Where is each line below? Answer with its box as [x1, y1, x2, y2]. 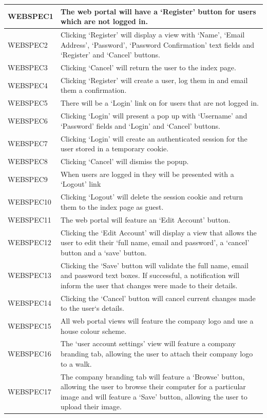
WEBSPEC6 [8, 115, 48, 126]
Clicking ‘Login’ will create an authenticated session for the [60, 133, 247, 144]
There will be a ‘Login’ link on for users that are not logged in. [60, 97, 259, 108]
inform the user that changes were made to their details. [60, 280, 238, 290]
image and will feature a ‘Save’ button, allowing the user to [60, 391, 247, 402]
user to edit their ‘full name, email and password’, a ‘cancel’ [60, 237, 250, 248]
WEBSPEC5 [8, 97, 48, 108]
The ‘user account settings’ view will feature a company [60, 338, 236, 349]
